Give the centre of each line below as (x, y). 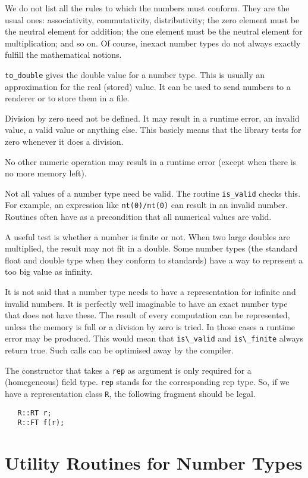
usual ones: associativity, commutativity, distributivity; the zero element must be (152, 19)
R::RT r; (34, 413)
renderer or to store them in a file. (67, 98)
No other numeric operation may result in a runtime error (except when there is (151, 161)
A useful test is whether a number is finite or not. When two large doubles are (147, 236)
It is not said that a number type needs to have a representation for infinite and (150, 292)
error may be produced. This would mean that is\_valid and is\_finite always (154, 338)
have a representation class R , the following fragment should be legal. (130, 393)
